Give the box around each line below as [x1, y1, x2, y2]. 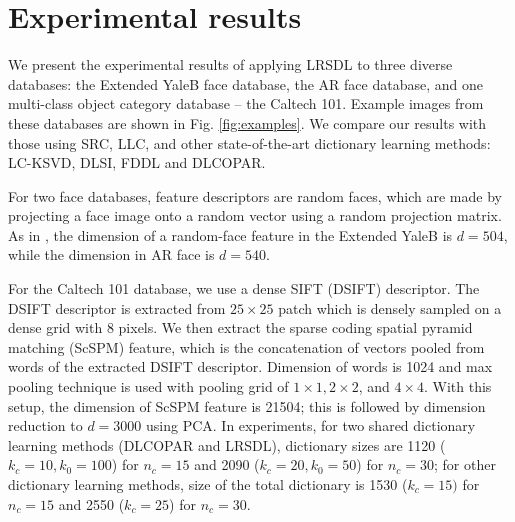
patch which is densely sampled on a [278, 297, 502, 318]
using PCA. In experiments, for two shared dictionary [145, 415, 476, 436]
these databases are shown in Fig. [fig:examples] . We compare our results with [8, 112, 487, 133]
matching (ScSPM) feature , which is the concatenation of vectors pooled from [8, 336, 485, 357]
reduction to [8, 415, 83, 436]
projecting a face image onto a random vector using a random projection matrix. [8, 205, 502, 226]
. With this [424, 376, 492, 397]
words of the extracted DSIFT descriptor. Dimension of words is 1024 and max [8, 356, 493, 377]
